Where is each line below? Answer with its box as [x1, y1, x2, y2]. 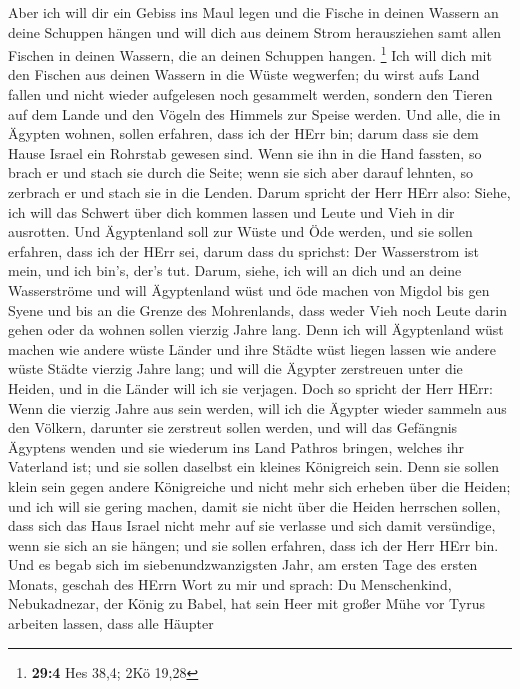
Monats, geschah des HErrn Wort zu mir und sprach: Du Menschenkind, [8, 573, 452, 594]
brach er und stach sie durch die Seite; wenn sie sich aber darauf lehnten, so [8, 162, 473, 183]
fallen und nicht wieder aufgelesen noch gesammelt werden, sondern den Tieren [8, 84, 493, 105]
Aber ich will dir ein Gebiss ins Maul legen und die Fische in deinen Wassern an [8, 2, 499, 22]
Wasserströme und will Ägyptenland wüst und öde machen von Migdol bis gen [8, 279, 490, 300]
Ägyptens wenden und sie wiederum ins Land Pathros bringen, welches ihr [8, 436, 464, 457]
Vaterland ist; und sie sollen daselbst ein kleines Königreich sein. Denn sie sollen [8, 456, 499, 477]
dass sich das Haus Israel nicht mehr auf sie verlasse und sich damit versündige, [8, 515, 496, 536]
